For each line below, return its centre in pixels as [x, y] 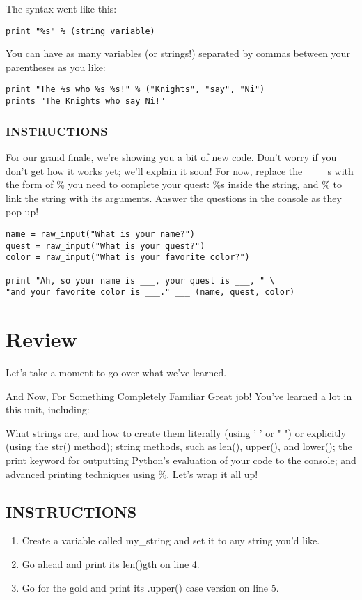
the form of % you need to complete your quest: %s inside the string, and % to [174, 184]
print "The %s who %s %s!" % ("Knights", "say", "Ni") [135, 90]
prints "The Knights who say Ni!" [86, 101]
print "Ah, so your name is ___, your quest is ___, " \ [140, 280]
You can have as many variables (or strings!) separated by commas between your [178, 53]
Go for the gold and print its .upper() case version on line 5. [150, 587]
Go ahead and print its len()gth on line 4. [111, 563]
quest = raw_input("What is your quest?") [105, 246]
